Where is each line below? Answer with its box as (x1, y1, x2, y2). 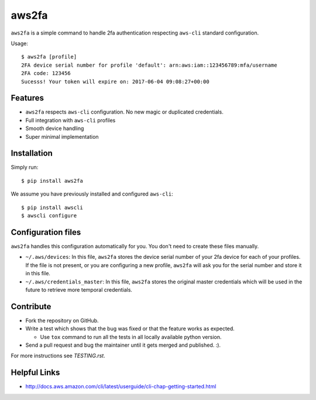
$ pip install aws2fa (21, 177, 83, 184)
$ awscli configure (21, 213, 77, 219)
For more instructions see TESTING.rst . (11, 352, 105, 360)
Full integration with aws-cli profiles (25, 117, 116, 124)
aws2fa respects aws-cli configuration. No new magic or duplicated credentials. (25, 108, 224, 115)
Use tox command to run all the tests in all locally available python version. (40, 333, 222, 340)
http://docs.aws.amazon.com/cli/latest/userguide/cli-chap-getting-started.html (25, 383, 217, 390)
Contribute (11, 302, 51, 312)
